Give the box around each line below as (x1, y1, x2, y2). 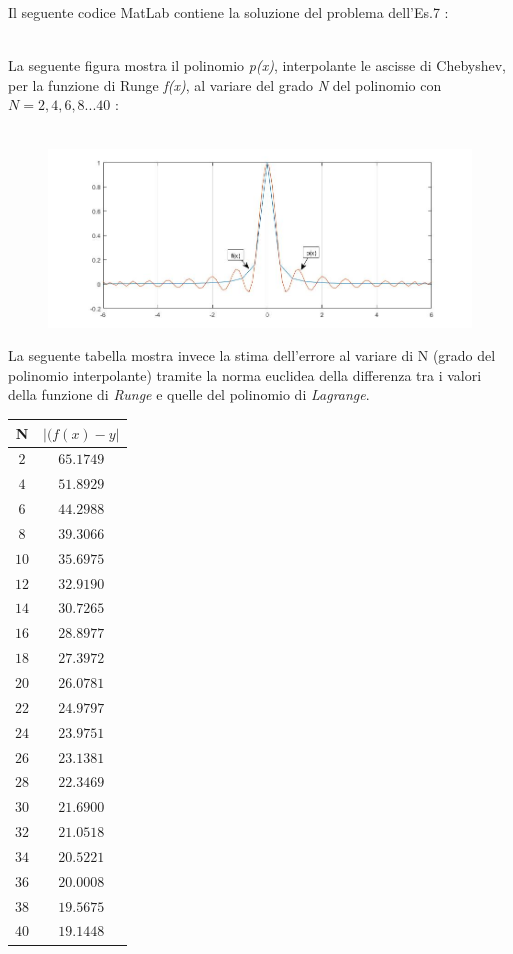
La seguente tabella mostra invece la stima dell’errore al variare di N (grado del (8, 345, 496, 366)
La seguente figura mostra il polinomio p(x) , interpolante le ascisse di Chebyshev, (8, 55, 506, 76)
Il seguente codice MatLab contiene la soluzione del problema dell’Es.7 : (8, 2, 449, 22)
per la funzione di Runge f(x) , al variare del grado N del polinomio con (8, 74, 442, 95)
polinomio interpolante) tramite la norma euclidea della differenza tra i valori (8, 364, 482, 385)
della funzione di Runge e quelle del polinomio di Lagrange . (8, 384, 370, 405)
